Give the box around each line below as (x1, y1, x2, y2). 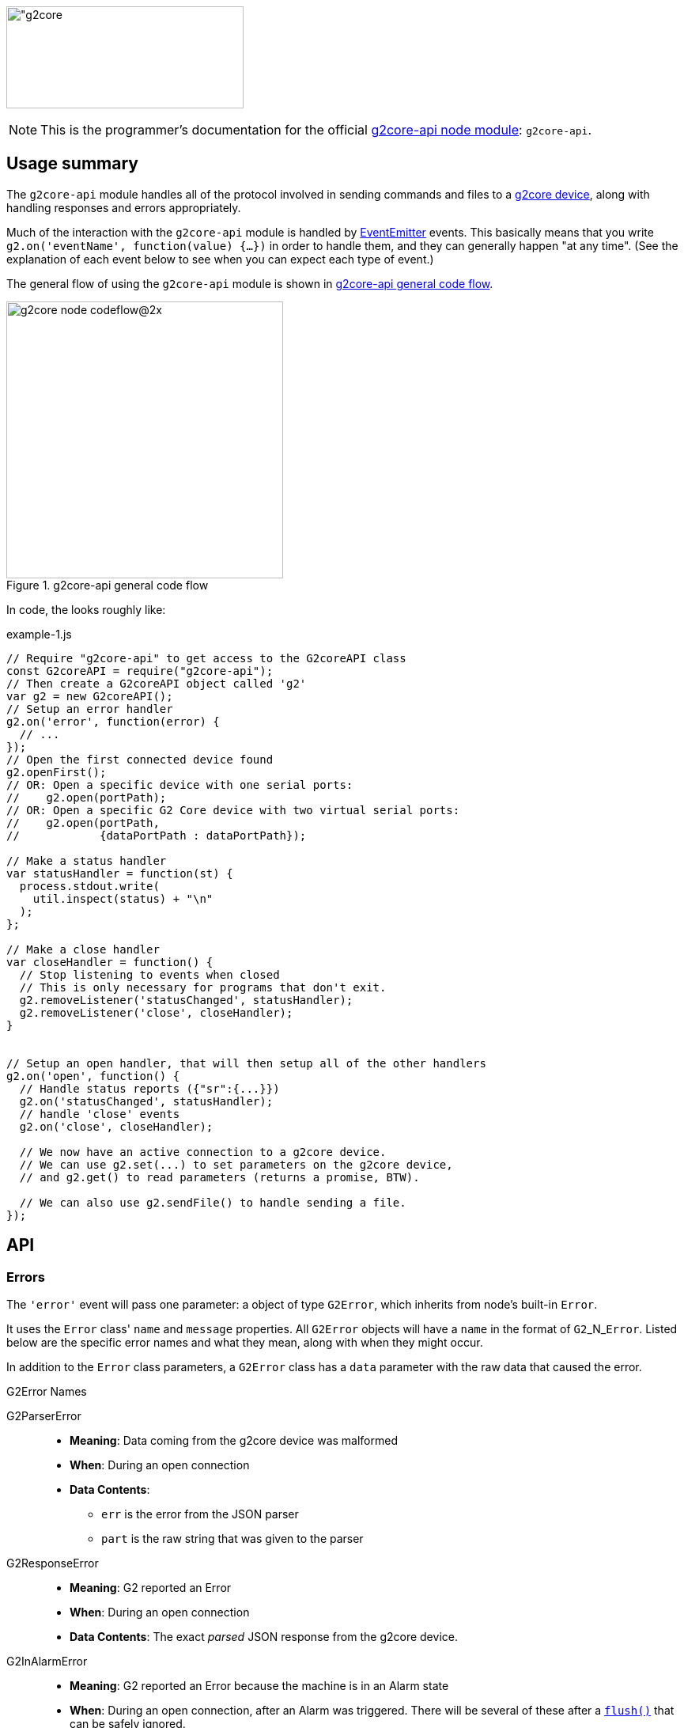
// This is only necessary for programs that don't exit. (19, 980, 387, 994)
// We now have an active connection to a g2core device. (19, 1145, 387, 1158)
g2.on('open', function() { (6, 1069, 180, 1082)
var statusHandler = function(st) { (6, 866, 233, 880)
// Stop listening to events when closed (19, 968, 280, 981)
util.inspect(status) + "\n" (32, 892, 214, 905)
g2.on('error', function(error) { (6, 714, 220, 728)
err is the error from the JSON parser (101, 1507, 299, 1521)
